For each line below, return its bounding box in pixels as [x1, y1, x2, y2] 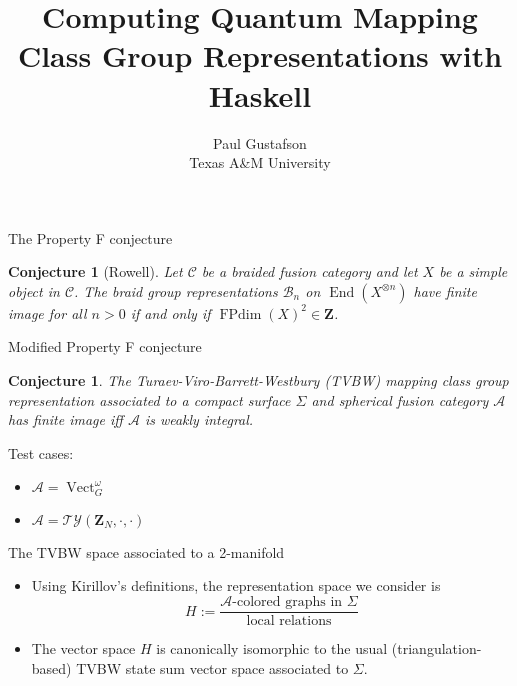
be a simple [439, 261, 508, 282]
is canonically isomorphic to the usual [156, 638, 388, 659]
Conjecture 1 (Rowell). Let [8, 261, 183, 282]
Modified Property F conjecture [8, 336, 202, 357]
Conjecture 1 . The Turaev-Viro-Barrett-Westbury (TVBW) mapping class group [8, 370, 509, 391]
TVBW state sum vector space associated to [76, 657, 349, 678]
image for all [8, 302, 87, 323]
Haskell [208, 74, 312, 115]
